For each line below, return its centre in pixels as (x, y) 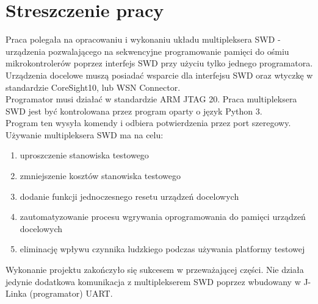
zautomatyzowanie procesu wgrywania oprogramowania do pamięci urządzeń (163, 217)
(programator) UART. (71, 293)
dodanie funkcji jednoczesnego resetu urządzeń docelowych (129, 196)
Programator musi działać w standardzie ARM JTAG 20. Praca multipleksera (151, 99)
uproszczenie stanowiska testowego (84, 155)
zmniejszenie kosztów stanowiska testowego (100, 176)
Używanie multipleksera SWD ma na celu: (85, 134)
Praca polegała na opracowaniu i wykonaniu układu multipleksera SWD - (143, 39)
